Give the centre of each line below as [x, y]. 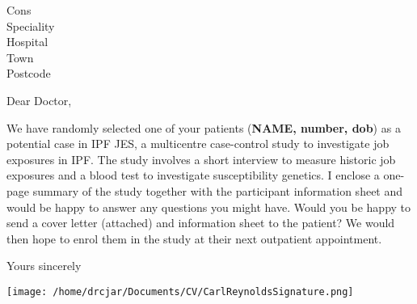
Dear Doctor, [39, 100]
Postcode [29, 73]
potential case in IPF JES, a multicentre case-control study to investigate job [198, 144]
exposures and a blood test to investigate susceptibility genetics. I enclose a [193, 175]
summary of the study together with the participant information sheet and [218, 190]
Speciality [31, 25]
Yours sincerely [44, 266]
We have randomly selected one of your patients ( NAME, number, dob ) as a [204, 127]
